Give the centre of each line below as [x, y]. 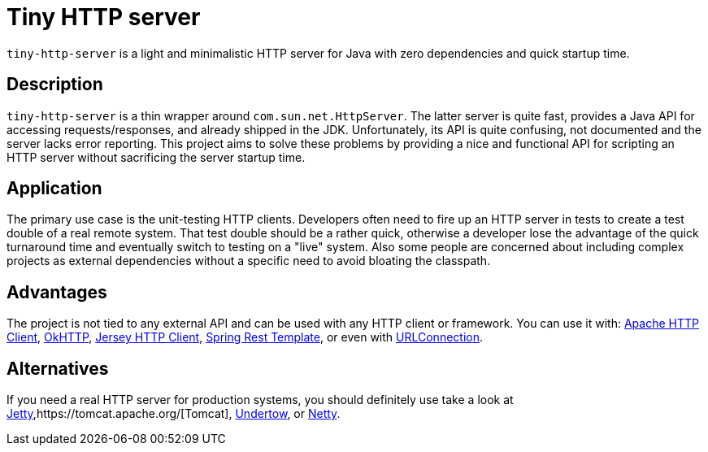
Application [54, 189]
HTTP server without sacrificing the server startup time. [156, 157]
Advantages [57, 292]
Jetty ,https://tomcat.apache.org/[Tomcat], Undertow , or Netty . [174, 414]
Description [55, 85]
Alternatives [58, 368]
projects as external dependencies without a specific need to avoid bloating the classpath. [249, 261]
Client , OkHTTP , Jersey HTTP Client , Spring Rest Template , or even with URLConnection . [245, 337]
